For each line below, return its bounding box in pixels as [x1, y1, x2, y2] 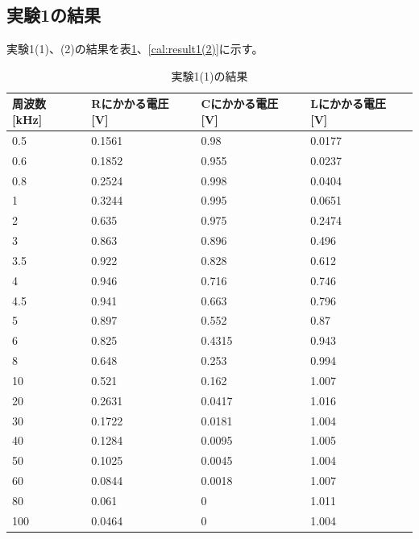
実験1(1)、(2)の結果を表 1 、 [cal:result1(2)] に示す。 [6, 40, 263, 57]
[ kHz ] [12, 110, 43, 127]
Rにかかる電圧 [91, 95, 169, 112]
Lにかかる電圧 [310, 95, 386, 112]
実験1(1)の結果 [171, 67, 248, 84]
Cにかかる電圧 [201, 95, 279, 112]
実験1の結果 [6, 2, 102, 27]
